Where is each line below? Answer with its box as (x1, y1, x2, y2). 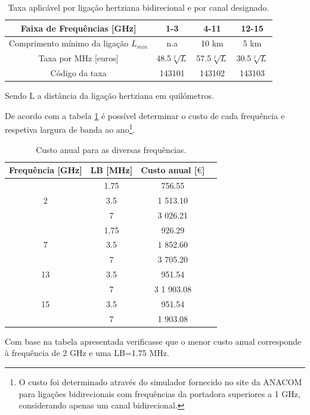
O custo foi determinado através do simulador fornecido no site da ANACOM (18, 375, 302, 388)
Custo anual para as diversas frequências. (36, 143, 187, 155)
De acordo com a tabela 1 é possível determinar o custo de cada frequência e (5, 109, 285, 121)
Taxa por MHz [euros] (38, 52, 119, 64)
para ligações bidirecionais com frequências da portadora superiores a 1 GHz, (18, 387, 300, 400)
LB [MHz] (90, 164, 133, 176)
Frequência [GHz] (9, 164, 82, 176)
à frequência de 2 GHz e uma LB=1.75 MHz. (5, 347, 169, 359)
